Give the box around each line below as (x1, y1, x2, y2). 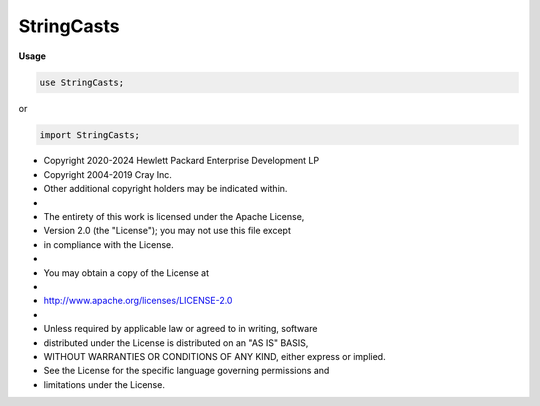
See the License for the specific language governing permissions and (43, 365, 330, 377)
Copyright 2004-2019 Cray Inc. (43, 168, 172, 180)
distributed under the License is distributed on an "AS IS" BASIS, (43, 336, 309, 349)
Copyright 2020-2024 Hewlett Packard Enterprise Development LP (43, 155, 320, 167)
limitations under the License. (43, 378, 165, 390)
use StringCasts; (39, 76, 125, 88)
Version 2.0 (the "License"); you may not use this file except (43, 225, 292, 237)
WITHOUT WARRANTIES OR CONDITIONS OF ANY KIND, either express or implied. (43, 350, 386, 362)
